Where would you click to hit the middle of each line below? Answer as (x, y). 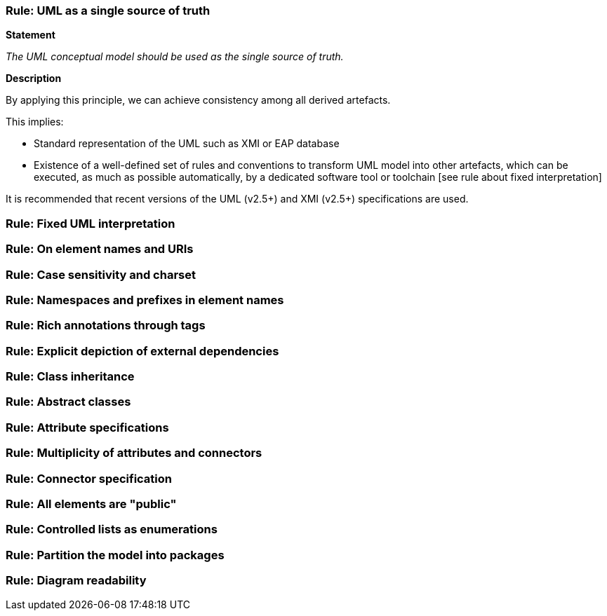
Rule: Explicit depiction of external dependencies (142, 351)
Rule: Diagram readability (76, 580)
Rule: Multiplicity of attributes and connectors (134, 453)
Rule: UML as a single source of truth (108, 11)
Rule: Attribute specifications (87, 427)
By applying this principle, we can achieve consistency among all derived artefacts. (198, 100)
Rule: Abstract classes (68, 402)
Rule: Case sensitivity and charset (101, 274)
